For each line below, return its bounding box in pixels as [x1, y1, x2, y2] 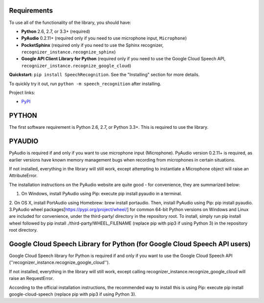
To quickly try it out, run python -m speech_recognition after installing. [9, 81, 161, 87]
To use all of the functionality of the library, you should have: [9, 20, 132, 25]
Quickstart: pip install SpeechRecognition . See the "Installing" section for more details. [9, 71, 200, 78]
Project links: [9, 90, 35, 95]
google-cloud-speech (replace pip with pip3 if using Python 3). [9, 291, 136, 297]
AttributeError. [9, 173, 38, 179]
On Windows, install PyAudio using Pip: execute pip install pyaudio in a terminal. [21, 191, 182, 197]
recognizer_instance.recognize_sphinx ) [21, 49, 116, 55]
